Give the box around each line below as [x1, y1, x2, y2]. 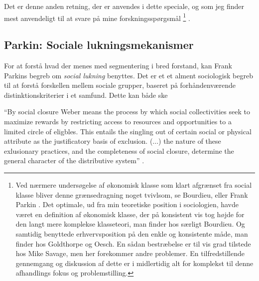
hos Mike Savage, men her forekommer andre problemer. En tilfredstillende [15, 248, 245, 259]
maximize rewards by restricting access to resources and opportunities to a [4, 116, 232, 127]
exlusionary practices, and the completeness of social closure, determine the [4, 145, 234, 156]
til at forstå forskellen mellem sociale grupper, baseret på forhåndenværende [4, 80, 236, 90]
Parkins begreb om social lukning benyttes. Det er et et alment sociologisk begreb [4, 70, 253, 80]
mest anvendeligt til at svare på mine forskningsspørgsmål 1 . [4, 11, 190, 23]
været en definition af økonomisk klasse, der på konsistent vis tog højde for [15, 209, 245, 219]
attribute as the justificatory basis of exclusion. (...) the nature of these [4, 136, 221, 146]
